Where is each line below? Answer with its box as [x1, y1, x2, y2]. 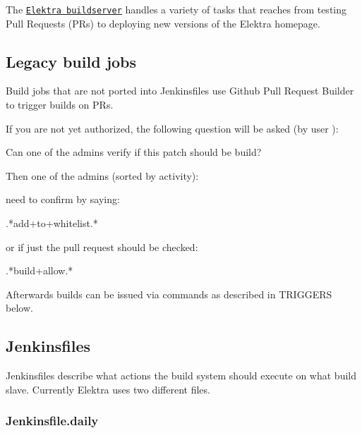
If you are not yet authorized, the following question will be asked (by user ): [6, 121, 339, 135]
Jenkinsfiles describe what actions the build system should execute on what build [6, 368, 356, 383]
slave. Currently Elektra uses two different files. [6, 382, 210, 396]
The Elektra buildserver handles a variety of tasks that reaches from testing [6, 2, 347, 16]
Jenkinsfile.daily [6, 412, 99, 429]
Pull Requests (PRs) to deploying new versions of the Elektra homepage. [6, 16, 320, 30]
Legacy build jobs [6, 50, 137, 72]
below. [6, 300, 33, 315]
